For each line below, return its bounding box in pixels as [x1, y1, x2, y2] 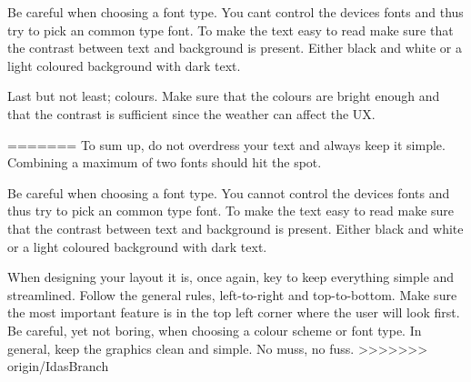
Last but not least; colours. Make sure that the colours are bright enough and [7, 86, 440, 106]
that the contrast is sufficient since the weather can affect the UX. [7, 104, 376, 123]
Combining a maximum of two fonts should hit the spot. [7, 153, 322, 172]
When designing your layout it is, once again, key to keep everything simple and [7, 267, 455, 286]
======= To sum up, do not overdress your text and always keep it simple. [7, 135, 446, 154]
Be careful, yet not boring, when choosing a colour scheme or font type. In [7, 320, 422, 339]
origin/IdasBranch [7, 357, 109, 376]
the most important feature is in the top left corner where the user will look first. [7, 303, 460, 322]
